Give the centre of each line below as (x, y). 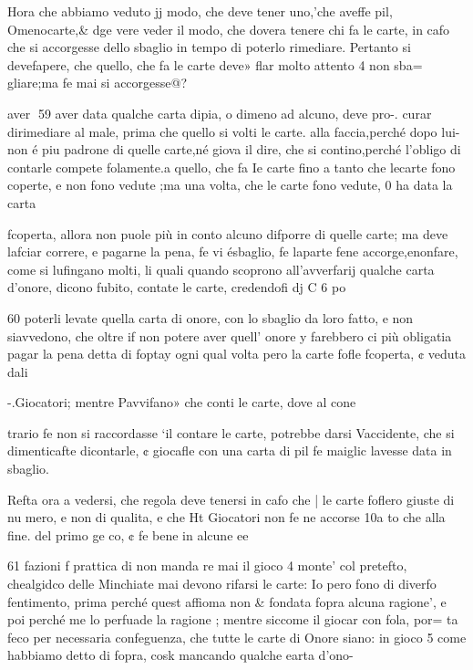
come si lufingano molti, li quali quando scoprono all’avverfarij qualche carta (221, 269)
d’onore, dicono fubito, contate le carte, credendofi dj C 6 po (177, 287)
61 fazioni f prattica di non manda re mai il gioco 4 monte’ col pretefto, (207, 565)
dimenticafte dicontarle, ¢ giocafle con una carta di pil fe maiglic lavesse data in (230, 450)
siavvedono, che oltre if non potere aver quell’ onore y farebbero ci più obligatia (230, 335)
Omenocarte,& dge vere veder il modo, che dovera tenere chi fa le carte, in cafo (229, 29)
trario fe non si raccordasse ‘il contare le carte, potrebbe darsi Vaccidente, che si (231, 432)
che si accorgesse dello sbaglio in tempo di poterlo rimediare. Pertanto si (209, 47)
